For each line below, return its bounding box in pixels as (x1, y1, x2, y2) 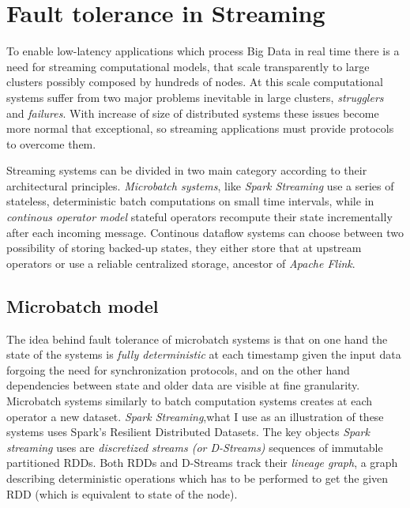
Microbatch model (6, 293, 159, 318)
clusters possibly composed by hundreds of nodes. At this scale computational (6, 73, 383, 90)
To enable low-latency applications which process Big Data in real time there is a (6, 43, 400, 59)
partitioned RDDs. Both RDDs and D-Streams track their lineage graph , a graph (6, 454, 398, 471)
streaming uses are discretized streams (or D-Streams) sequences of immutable (6, 438, 383, 455)
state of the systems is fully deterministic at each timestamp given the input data (6, 346, 401, 363)
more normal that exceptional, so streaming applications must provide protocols (6, 120, 394, 137)
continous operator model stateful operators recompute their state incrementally (6, 209, 393, 225)
